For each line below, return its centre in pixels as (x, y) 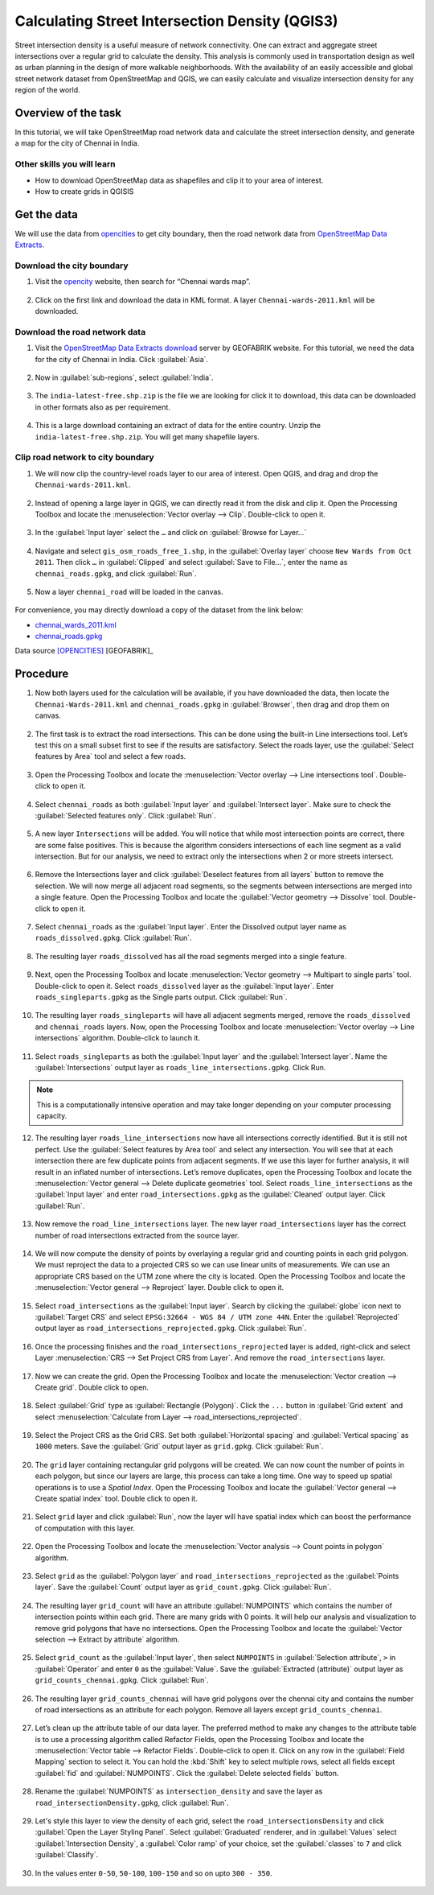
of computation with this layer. (85, 1528)
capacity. (52, 1116)
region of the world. (47, 90)
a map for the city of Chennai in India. (77, 143)
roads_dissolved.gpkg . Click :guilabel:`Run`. (113, 938)
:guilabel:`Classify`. (67, 1855)
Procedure (42, 674)
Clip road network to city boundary (84, 457)
